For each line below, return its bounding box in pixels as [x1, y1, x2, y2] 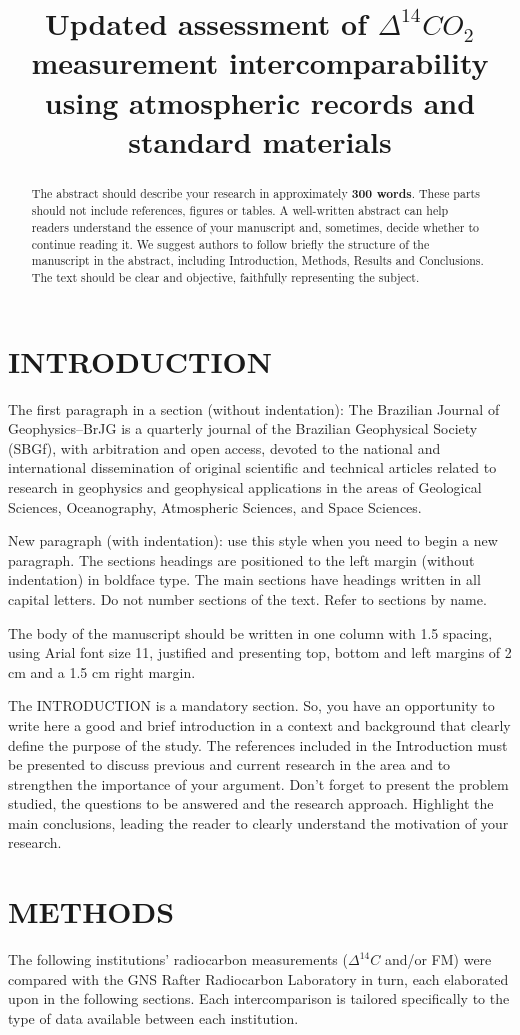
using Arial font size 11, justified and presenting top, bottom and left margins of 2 [8, 642, 512, 663]
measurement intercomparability [31, 42, 489, 83]
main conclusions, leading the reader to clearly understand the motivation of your [8, 812, 509, 833]
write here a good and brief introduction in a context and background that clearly [8, 714, 511, 735]
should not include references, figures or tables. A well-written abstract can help [31, 202, 449, 219]
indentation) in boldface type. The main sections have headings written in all [8, 569, 481, 590]
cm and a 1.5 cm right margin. [8, 661, 196, 682]
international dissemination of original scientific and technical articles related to [8, 457, 497, 478]
